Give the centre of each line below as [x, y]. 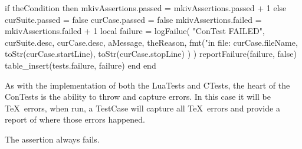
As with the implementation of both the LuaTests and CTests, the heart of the [147, 85]
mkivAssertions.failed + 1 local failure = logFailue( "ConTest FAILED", [135, 31]
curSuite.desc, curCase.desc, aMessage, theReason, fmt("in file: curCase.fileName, [151, 42]
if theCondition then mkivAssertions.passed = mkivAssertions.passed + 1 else [146, 8]
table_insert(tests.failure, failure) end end [81, 65]
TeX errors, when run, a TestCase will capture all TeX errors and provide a [142, 108]
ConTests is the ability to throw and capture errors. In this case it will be [138, 96]
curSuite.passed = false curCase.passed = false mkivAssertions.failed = [133, 19]
